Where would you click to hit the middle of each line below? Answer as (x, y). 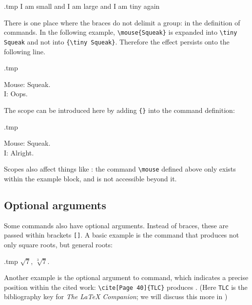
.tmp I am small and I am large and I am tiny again (82, 6)
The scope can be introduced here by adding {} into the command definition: (119, 110)
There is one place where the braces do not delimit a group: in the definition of (122, 22)
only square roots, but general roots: (58, 245)
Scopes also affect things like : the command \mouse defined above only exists (120, 169)
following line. (25, 51)
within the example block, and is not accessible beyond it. (90, 178)
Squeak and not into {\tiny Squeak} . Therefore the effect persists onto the (117, 41)
